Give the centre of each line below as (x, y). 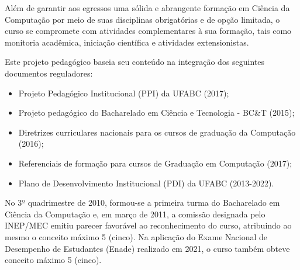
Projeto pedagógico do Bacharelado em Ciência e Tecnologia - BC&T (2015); (156, 112)
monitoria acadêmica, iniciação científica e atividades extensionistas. (127, 42)
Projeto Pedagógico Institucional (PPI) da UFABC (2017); (124, 93)
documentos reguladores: (49, 73)
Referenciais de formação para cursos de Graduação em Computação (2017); (155, 163)
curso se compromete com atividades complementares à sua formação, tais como (148, 31)
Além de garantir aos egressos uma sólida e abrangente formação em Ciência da (147, 8)
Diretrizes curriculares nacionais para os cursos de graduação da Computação (157, 132)
